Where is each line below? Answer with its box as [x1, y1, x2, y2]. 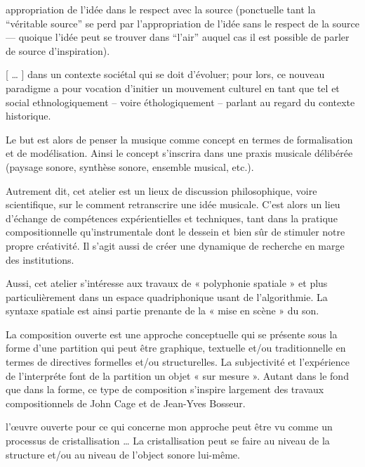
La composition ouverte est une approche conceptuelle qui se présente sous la [6, 326, 338, 341]
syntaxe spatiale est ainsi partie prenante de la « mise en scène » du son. [6, 303, 319, 318]
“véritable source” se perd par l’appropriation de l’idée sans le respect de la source [6, 15, 359, 30]
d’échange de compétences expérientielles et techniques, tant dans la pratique [6, 210, 338, 225]
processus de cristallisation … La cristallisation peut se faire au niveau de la [6, 433, 330, 448]
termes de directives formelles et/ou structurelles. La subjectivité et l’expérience [6, 354, 350, 369]
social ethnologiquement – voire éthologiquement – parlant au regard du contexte [6, 94, 355, 109]
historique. [6, 108, 51, 123]
